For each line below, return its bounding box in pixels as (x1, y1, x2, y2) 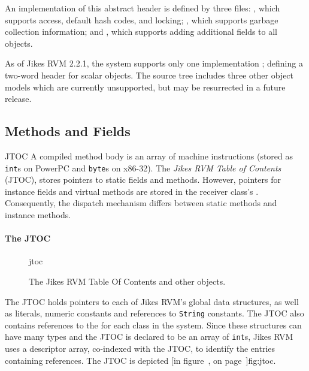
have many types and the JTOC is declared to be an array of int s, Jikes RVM (5, 330, 293, 343)
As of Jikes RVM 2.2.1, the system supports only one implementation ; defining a (5, 57, 303, 70)
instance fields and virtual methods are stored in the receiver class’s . (5, 185, 259, 197)
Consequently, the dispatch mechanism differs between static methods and (5, 197, 277, 209)
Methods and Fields (5, 122, 131, 140)
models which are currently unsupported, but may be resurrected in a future (5, 80, 286, 93)
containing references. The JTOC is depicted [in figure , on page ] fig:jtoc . (5, 354, 276, 366)
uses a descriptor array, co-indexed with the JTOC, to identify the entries (5, 342, 275, 355)
